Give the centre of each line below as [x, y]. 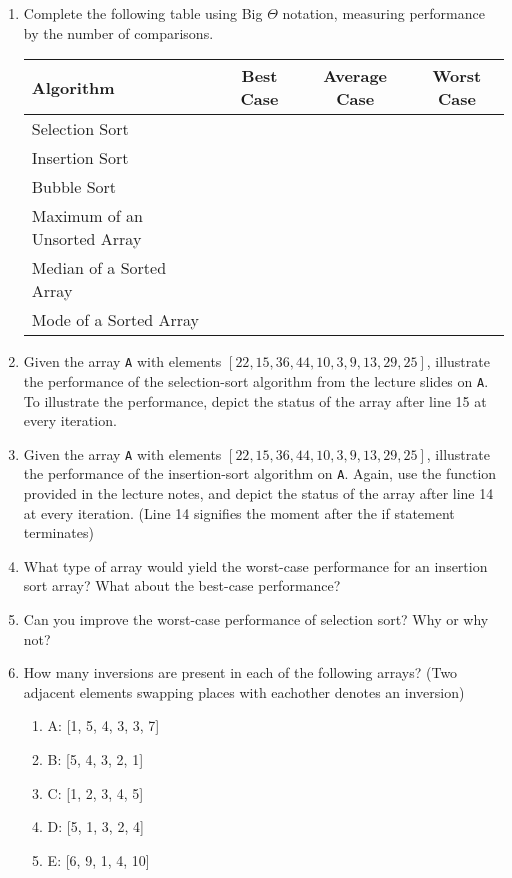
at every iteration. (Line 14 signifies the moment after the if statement [239, 512]
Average [355, 76]
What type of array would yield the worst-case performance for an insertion [255, 565]
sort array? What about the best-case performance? [182, 585]
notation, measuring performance [383, 13]
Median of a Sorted [99, 268]
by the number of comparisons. [118, 32]
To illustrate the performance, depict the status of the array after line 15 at [255, 400]
